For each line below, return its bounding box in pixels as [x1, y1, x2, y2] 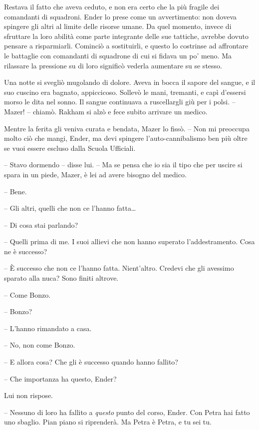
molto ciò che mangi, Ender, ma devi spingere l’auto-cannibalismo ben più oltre [4, 133, 248, 143]
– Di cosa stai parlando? [4, 219, 78, 230]
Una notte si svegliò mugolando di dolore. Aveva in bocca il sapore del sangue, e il [4, 77, 256, 87]
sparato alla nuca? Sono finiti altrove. [4, 273, 119, 283]
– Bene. [4, 186, 27, 196]
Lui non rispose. [4, 390, 53, 401]
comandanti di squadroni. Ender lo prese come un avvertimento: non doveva [4, 11, 237, 21]
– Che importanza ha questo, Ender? [4, 373, 117, 384]
